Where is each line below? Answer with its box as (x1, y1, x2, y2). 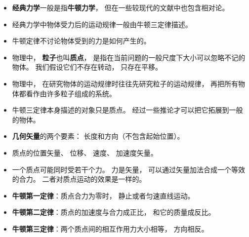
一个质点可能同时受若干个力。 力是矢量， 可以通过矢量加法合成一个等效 (12, 164, 246, 174)
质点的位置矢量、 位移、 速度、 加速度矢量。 (12, 147, 158, 158)
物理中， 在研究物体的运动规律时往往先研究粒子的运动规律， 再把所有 (12, 78, 239, 88)
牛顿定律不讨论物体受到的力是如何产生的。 (12, 36, 151, 46)
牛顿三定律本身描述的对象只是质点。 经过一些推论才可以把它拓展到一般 (12, 105, 243, 115)
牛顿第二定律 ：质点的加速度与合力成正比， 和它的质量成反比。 (12, 207, 215, 217)
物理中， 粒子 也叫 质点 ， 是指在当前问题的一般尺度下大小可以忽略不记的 (12, 52, 246, 62)
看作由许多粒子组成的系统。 (26, 88, 116, 98)
